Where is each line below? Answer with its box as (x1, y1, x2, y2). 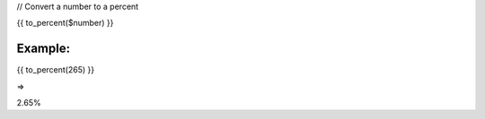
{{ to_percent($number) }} (16, 18, 114, 29)
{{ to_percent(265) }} (16, 64, 94, 75)
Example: (16, 41, 71, 56)
